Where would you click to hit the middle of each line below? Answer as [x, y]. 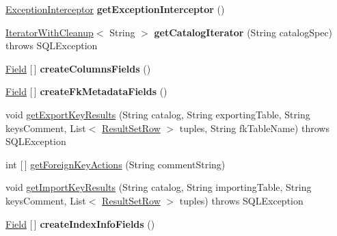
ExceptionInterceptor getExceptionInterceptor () [115, 9]
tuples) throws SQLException [241, 200]
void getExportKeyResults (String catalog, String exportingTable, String [158, 114]
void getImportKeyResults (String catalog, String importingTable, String [159, 187]
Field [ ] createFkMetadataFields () [86, 91]
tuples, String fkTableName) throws [254, 128]
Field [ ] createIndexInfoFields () [80, 223]
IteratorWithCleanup [50, 32]
